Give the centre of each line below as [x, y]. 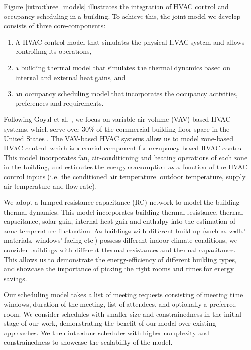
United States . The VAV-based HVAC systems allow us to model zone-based [118, 138]
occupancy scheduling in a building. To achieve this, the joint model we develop [122, 16]
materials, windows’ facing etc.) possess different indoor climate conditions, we [120, 240]
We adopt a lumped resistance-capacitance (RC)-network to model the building [122, 202]
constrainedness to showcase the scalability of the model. [88, 342]
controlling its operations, [53, 51]
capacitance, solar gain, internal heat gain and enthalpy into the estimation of [120, 221]
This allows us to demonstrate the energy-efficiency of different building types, [120, 259]
